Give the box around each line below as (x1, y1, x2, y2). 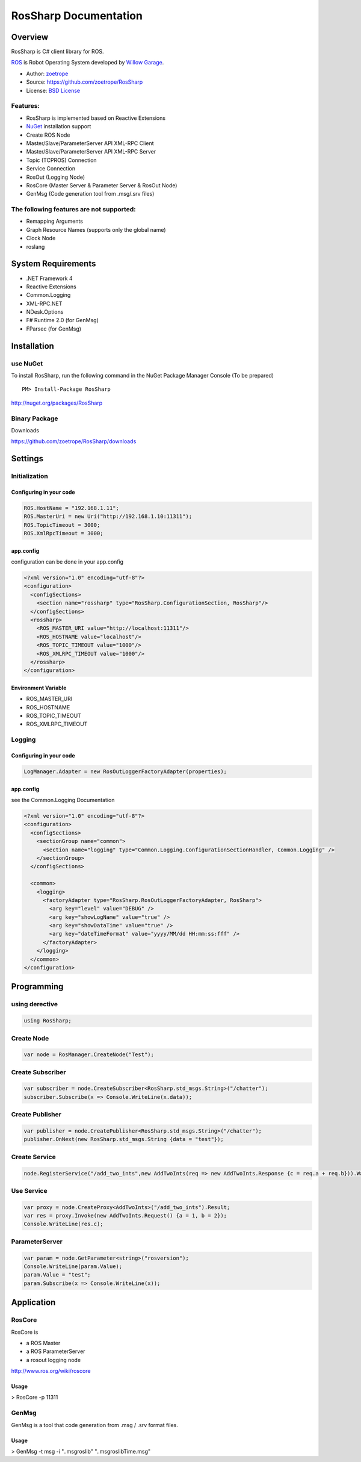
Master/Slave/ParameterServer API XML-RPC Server (26, 148, 156, 155)
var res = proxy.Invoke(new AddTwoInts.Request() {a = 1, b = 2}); (23, 1212, 227, 1219)
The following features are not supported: (11, 205, 136, 214)
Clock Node (26, 235, 56, 242)
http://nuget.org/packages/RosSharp (11, 399, 103, 406)
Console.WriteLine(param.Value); (23, 1263, 123, 1270)
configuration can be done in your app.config (11, 558, 123, 565)
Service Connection (26, 165, 75, 172)
